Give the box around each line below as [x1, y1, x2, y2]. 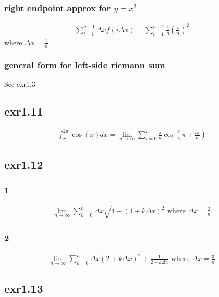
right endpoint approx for [4, 1, 111, 14]
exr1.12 [4, 157, 43, 172]
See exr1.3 [4, 78, 35, 89]
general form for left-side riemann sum [4, 58, 165, 71]
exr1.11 [4, 103, 43, 119]
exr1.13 [4, 280, 43, 296]
